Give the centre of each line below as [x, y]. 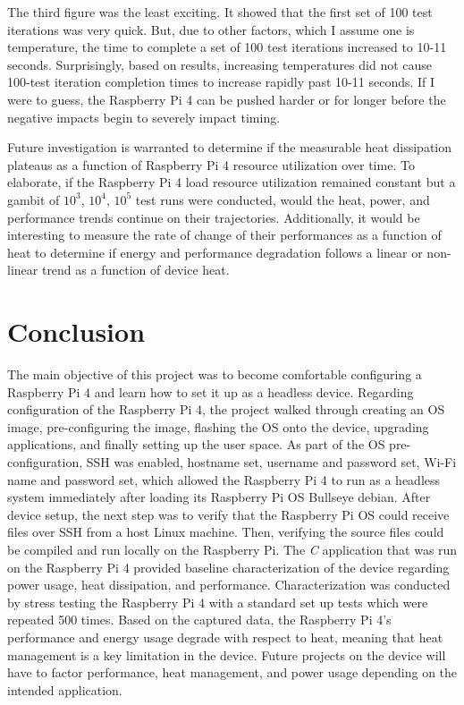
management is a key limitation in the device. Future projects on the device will [227, 654]
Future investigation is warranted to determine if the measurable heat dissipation [230, 147]
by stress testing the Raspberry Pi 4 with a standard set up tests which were [218, 602]
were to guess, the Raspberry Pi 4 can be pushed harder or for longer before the [227, 99]
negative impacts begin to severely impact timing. [144, 117]
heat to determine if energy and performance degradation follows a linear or [215, 252]
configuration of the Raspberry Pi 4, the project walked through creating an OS [226, 409]
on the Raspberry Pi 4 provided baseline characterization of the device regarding [228, 567]
